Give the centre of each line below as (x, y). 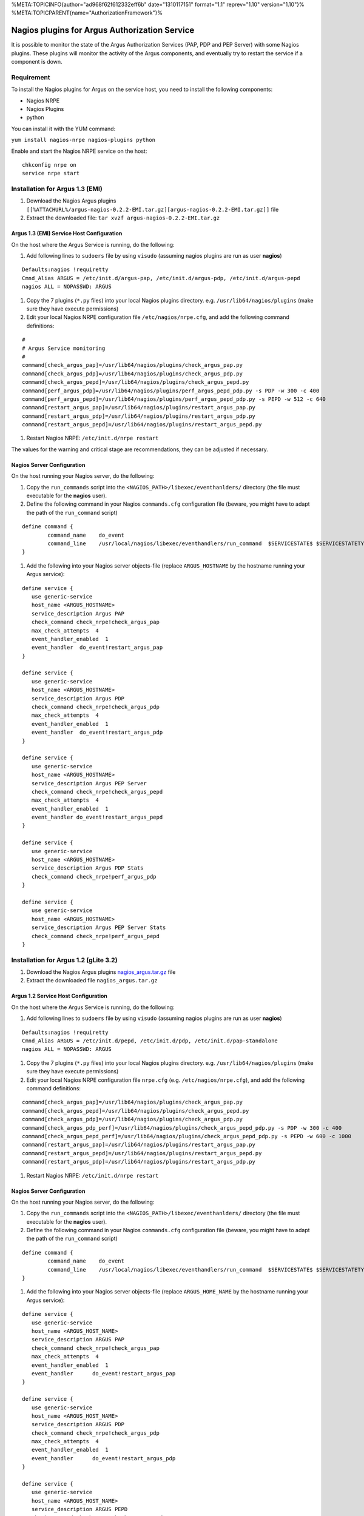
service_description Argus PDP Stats (87, 868)
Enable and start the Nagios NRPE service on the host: (79, 151)
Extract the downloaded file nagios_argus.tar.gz (92, 981)
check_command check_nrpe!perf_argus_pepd (96, 936)
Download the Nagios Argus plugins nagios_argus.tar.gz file (101, 972)
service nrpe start (51, 173)
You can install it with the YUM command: (63, 129)
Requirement (31, 77)
